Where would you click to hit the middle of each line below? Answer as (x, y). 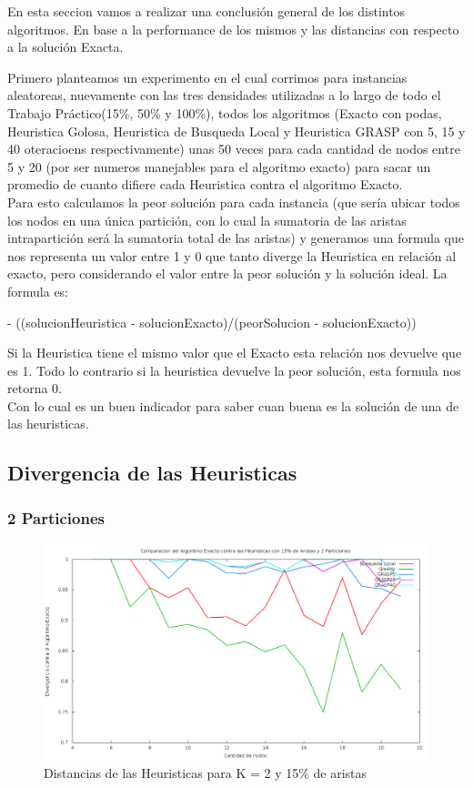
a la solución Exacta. (65, 47)
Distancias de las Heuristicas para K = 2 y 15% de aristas (206, 772)
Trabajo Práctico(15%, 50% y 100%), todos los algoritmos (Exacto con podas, (225, 112)
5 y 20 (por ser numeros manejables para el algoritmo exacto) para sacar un (219, 166)
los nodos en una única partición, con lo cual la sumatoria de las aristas (207, 220)
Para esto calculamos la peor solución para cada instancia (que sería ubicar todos (234, 202)
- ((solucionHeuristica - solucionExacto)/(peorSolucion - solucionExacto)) (212, 322)
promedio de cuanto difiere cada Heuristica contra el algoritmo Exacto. (205, 184)
